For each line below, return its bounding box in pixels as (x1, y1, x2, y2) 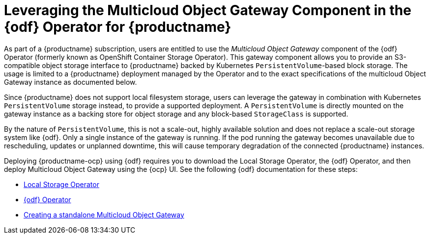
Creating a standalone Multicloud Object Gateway (24, 210, 184, 219)
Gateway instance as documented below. (4, 77, 137, 86)
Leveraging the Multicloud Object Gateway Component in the (4, 2, 411, 19)
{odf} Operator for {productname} (4, 19, 231, 35)
